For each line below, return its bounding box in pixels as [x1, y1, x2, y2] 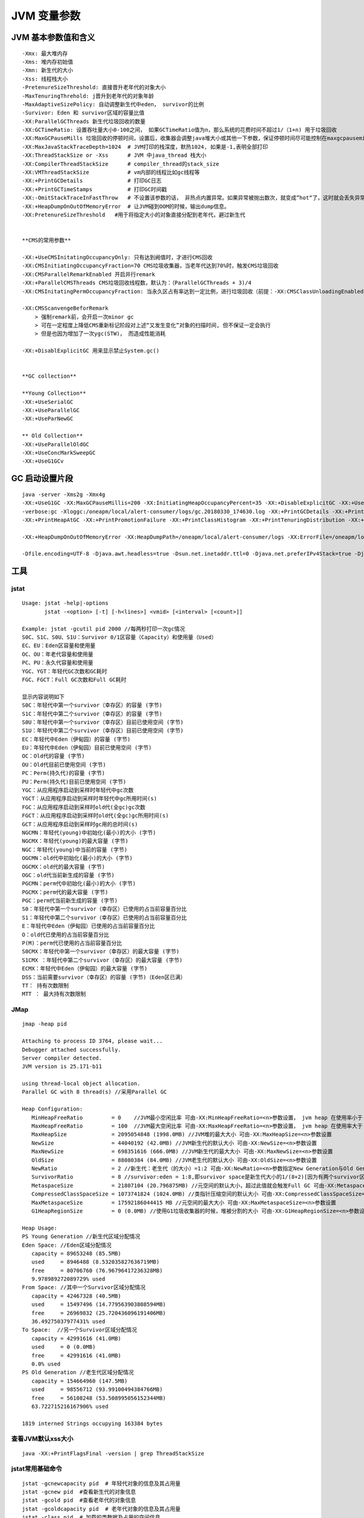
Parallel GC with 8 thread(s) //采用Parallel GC [22, 1089, 167, 1095]
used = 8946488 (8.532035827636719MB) [31, 1259, 160, 1265]
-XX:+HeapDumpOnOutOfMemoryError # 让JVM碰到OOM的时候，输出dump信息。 [22, 203, 230, 209]
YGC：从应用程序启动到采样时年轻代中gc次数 [22, 787, 134, 794]
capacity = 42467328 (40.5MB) [31, 1292, 121, 1299]
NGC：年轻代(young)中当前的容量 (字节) [22, 846, 127, 853]
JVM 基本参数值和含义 [11, 32, 95, 43]
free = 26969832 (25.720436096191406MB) [31, 1309, 166, 1316]
